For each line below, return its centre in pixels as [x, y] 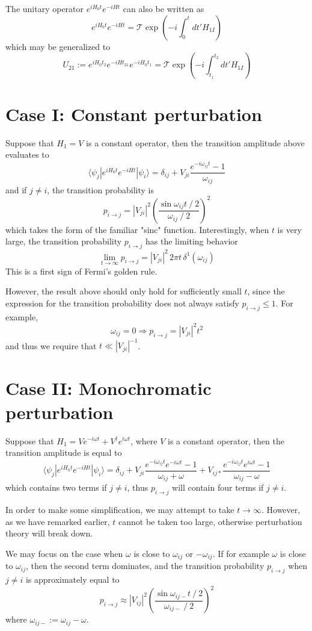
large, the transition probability [64, 241]
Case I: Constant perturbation [134, 113]
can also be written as [164, 8]
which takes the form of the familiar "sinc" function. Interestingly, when [137, 229]
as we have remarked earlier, [58, 521]
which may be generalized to [58, 46]
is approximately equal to [72, 580]
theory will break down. [49, 533]
